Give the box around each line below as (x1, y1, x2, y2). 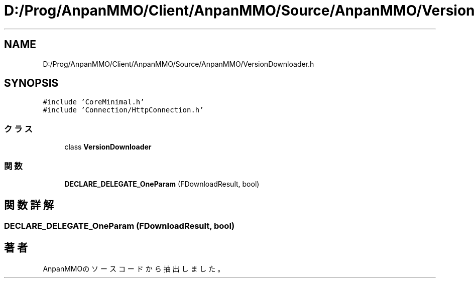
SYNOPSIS (4, 77, 59, 90)
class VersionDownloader (64, 143, 152, 152)
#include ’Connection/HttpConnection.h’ (43, 106, 204, 114)
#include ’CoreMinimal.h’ (43, 98, 145, 106)
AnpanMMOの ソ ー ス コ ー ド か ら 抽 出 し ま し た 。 (43, 264, 225, 273)
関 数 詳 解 (4, 199, 54, 212)
